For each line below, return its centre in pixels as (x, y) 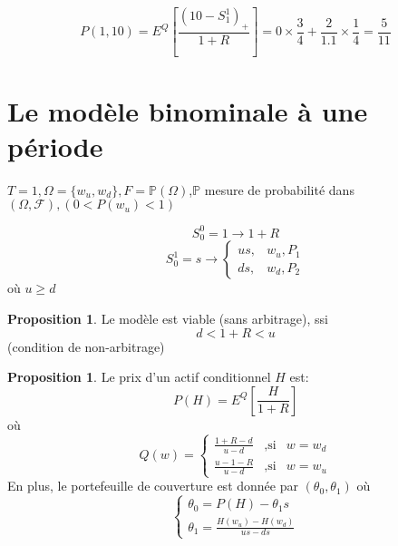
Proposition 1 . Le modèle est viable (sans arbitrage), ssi (168, 318)
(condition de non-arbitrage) (86, 346)
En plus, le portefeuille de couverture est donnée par (153, 486)
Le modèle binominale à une (188, 110)
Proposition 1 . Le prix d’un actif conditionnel (139, 377)
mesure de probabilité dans (279, 189)
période (55, 146)
